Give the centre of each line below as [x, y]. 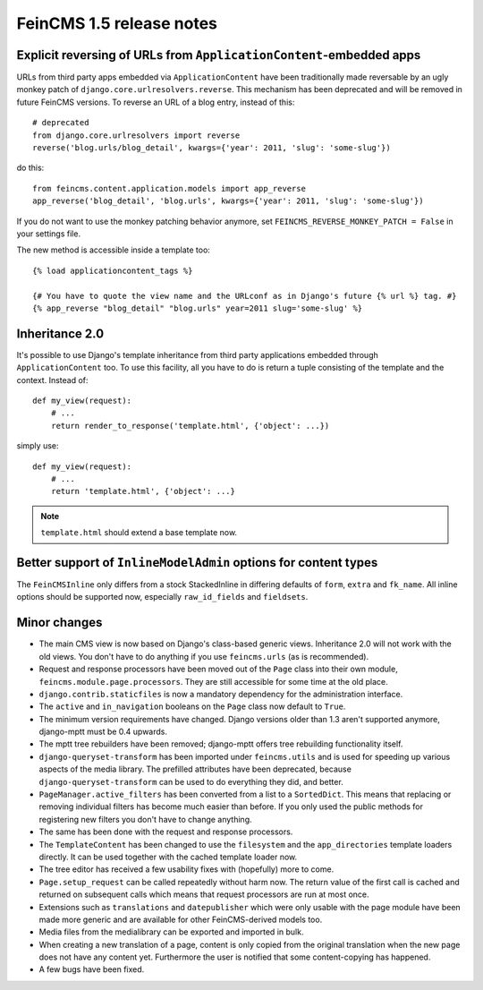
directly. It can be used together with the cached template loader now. [168, 857]
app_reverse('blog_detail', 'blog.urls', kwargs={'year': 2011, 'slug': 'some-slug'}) [228, 201]
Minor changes [59, 623]
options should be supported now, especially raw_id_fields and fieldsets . [162, 597]
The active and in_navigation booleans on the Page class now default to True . [192, 706]
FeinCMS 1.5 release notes [117, 23]
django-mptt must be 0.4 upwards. [103, 732]
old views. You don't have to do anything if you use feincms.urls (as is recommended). [204, 656]
